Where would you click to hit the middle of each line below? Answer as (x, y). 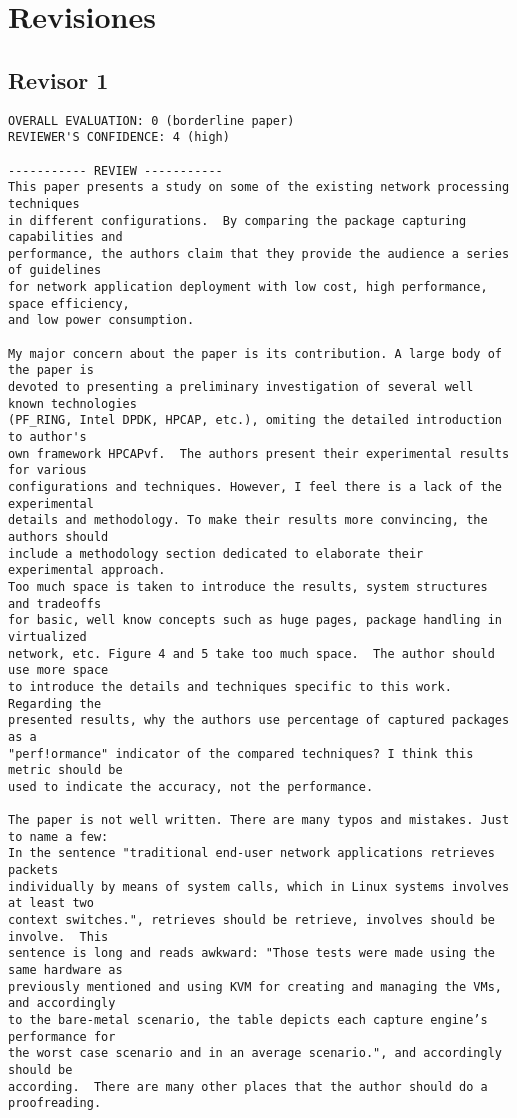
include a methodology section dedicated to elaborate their (216, 553)
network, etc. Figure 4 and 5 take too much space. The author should (251, 653)
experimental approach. (87, 570)
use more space (58, 670)
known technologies (72, 403)
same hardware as (65, 970)
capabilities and (65, 237)
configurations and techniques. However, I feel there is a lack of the (255, 487)
